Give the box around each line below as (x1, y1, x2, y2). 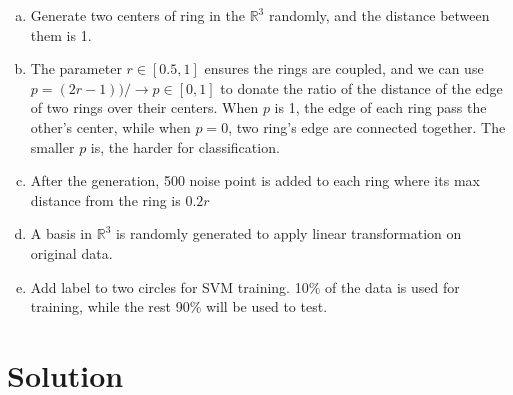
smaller (30, 136, 75, 157)
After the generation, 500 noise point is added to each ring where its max (30, 170, 480, 191)
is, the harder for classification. (90, 136, 280, 157)
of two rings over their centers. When (30, 97, 259, 118)
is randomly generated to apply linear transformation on (115, 223, 462, 244)
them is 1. (30, 24, 92, 45)
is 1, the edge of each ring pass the (274, 97, 487, 118)
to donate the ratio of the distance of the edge (220, 77, 503, 98)
